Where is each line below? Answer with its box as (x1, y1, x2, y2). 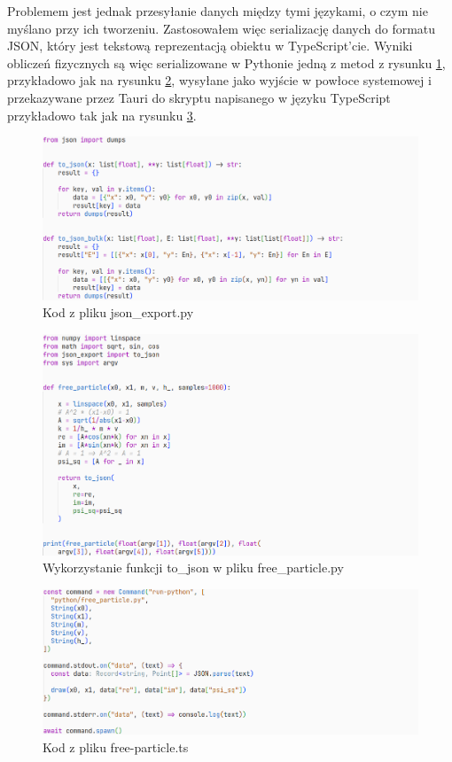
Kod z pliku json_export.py (43, 303, 194, 322)
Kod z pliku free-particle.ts (43, 738, 189, 757)
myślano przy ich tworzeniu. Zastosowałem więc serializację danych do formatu (7, 19, 436, 37)
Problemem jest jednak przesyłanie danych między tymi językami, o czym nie (7, 2, 428, 19)
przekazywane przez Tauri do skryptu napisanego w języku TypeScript (7, 88, 391, 106)
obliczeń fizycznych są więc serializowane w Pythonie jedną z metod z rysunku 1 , (7, 53, 446, 72)
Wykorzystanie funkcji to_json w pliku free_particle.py (43, 558, 344, 577)
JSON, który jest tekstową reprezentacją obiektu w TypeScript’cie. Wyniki (7, 36, 413, 55)
